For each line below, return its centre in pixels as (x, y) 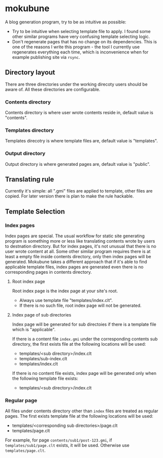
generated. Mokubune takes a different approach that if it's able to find (76, 262)
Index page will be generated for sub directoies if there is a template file (84, 324)
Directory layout (30, 73)
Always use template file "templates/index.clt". (66, 300)
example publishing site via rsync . (46, 57)
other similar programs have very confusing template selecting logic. (81, 36)
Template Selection (35, 211)
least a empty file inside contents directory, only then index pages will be (78, 257)
